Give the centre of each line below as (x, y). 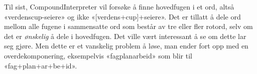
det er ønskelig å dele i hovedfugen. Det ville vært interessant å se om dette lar (125, 36)
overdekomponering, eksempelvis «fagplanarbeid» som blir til (98, 55)
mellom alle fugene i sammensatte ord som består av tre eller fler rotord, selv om (128, 26)
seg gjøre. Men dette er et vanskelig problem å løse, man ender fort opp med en (126, 46)
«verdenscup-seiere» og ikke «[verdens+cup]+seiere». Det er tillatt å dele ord (122, 16)
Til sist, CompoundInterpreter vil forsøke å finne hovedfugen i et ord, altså (119, 6)
